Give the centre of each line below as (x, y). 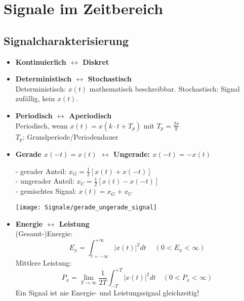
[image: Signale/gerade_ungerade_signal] (86, 207)
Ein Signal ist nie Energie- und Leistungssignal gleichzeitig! (107, 292)
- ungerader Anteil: (45, 181)
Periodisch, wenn (42, 125)
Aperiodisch (90, 115)
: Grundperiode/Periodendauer (70, 136)
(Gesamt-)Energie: (44, 233)
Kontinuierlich (41, 61)
